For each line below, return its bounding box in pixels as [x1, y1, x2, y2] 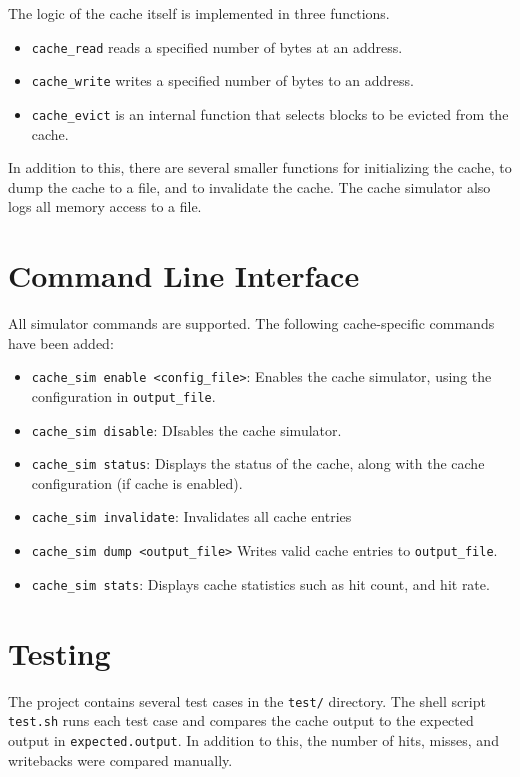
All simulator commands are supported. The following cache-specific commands [8, 313, 495, 334]
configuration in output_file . [31, 385, 216, 406]
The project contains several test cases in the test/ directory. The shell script [8, 690, 486, 711]
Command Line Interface [8, 255, 360, 296]
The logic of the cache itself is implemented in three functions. [8, 3, 390, 23]
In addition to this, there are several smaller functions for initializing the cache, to [8, 157, 512, 178]
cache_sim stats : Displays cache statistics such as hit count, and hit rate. [31, 573, 490, 594]
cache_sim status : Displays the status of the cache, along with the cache [31, 453, 485, 474]
